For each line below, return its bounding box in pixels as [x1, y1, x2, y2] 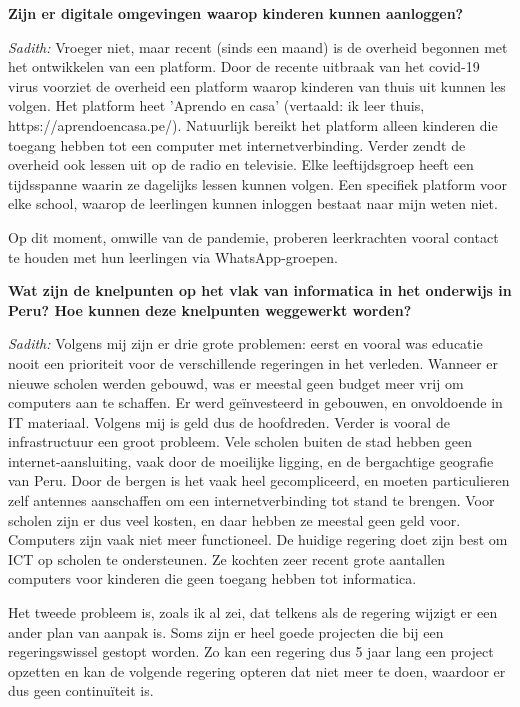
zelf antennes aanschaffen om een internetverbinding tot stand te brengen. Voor [8, 490, 495, 511]
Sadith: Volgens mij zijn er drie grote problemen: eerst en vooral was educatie [8, 333, 483, 354]
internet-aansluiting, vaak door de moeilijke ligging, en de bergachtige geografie [8, 450, 494, 471]
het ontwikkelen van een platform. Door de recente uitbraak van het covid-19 [8, 56, 480, 77]
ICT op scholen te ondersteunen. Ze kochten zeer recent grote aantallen [8, 548, 445, 569]
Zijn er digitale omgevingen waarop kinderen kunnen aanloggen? [8, 3, 464, 23]
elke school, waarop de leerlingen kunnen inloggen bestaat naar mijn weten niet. [8, 193, 498, 214]
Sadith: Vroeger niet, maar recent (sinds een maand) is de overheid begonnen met [8, 36, 508, 57]
